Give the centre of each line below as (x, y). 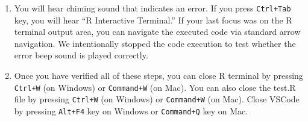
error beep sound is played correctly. (81, 55)
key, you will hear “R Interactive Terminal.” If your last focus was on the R (153, 20)
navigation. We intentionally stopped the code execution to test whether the (155, 43)
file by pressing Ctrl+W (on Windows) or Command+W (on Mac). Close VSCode (157, 99)
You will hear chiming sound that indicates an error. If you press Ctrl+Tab (152, 8)
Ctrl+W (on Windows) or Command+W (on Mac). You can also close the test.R (155, 87)
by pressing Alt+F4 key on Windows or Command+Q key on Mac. (131, 110)
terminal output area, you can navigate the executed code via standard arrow (157, 32)
